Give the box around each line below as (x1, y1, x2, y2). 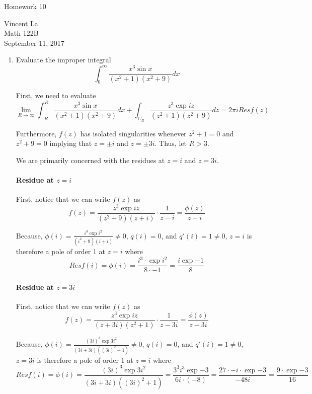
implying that (49, 138, 92, 148)
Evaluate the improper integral (16, 54, 111, 65)
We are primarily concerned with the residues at (16, 154, 165, 165)
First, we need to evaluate (16, 90, 96, 101)
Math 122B (4, 28, 39, 38)
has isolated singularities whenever (80, 128, 187, 138)
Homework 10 (4, 1, 46, 11)
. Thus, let (154, 138, 187, 148)
